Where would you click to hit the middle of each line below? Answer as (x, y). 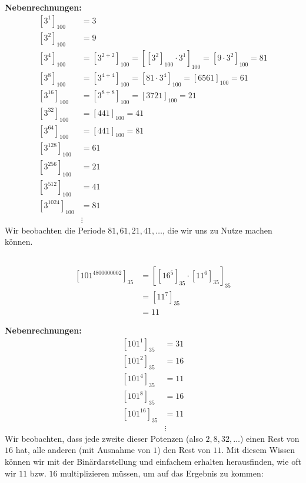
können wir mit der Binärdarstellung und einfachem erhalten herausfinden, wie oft (153, 461)
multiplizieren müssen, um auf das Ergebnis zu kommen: (162, 473)
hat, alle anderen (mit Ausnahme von (83, 450)
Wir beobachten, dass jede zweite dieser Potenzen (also (104, 438)
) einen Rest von (270, 438)
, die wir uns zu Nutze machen (217, 230)
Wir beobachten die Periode (55, 230)
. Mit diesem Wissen (258, 450)
